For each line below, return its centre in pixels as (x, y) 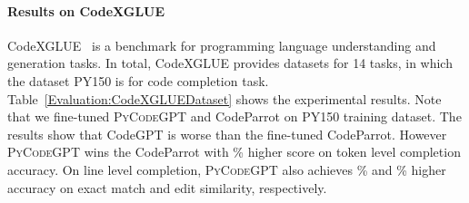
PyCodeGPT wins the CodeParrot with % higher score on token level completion (234, 152)
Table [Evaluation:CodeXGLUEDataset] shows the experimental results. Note (225, 98)
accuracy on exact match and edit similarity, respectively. (167, 187)
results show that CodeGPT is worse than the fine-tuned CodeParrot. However (227, 134)
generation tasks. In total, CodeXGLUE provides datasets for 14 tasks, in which (230, 63)
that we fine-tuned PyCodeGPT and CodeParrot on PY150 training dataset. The (234, 116)
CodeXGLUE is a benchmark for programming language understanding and (222, 45)
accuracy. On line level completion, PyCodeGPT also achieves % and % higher (227, 169)
